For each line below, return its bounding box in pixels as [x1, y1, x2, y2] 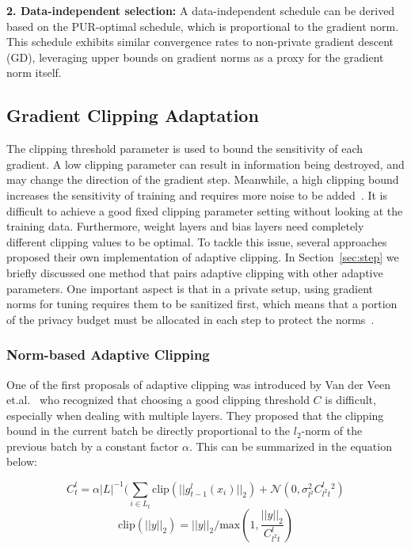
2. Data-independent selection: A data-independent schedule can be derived [6, 2, 395, 18]
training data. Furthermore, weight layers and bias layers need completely [6, 218, 364, 234]
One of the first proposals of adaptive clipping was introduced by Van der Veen [6, 376, 391, 392]
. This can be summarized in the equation [188, 437, 392, 454]
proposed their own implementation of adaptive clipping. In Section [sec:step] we [6, 249, 399, 265]
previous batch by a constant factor [6, 437, 179, 454]
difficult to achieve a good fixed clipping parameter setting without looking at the [6, 202, 403, 219]
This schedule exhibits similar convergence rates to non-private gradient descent [6, 33, 394, 50]
